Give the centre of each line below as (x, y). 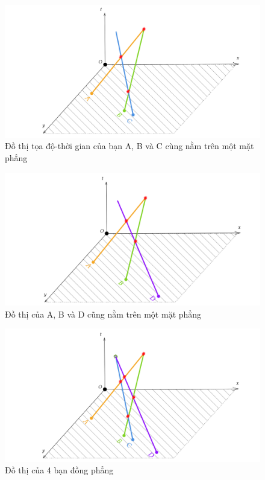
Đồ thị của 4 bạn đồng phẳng (59, 470)
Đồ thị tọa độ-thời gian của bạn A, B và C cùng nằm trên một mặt (129, 146)
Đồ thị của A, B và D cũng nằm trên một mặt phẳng (103, 314)
